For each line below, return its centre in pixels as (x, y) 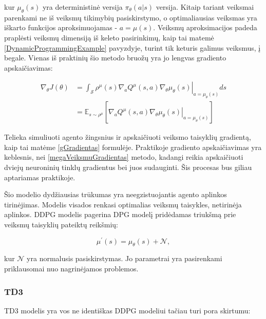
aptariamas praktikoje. (40, 177)
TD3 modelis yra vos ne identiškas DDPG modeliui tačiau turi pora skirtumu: (127, 310)
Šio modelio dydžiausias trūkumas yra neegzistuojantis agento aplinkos (116, 194)
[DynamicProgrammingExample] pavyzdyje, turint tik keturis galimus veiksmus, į (132, 47)
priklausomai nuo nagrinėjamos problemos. (71, 268)
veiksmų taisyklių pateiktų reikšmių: (61, 224)
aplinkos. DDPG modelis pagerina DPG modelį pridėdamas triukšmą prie (120, 214)
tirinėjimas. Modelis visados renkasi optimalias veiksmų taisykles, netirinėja (123, 204)
